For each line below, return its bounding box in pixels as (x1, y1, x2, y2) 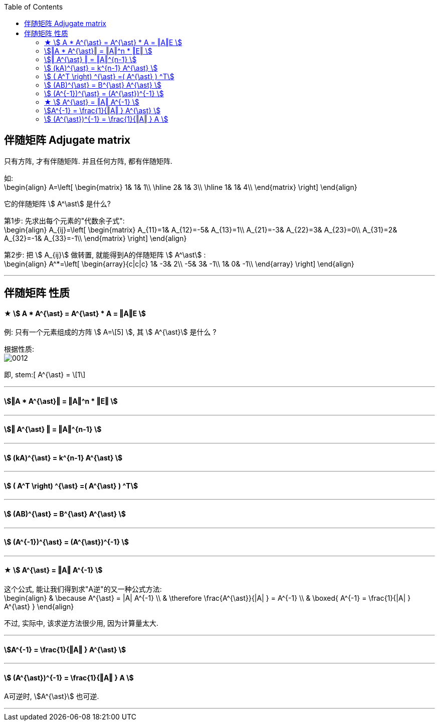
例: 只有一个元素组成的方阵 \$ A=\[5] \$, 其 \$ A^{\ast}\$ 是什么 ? (4, 328, 216, 337)
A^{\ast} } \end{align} (4, 602, 74, 611)
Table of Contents (4, 3, 63, 11)
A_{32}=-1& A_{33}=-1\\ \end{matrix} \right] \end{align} (4, 233, 187, 243)
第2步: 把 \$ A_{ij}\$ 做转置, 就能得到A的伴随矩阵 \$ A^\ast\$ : (4, 250, 206, 259)
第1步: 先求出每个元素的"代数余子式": (4, 216, 125, 225)
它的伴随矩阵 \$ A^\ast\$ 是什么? (4, 199, 111, 208)
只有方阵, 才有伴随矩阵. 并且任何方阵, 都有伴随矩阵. (4, 156, 172, 165)
